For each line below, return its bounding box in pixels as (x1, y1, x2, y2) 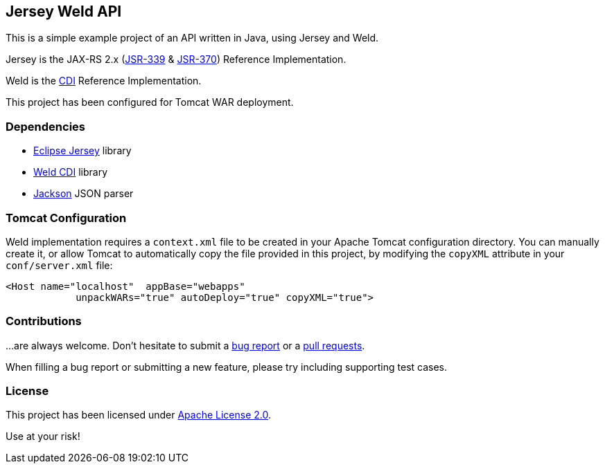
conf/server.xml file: (6, 259, 113, 271)
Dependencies (6, 119, 86, 134)
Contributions (6, 314, 82, 329)
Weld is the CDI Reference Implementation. (6, 75, 202, 87)
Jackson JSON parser (33, 187, 134, 200)
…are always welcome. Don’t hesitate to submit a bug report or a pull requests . (6, 339, 365, 351)
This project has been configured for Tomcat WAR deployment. (6, 96, 294, 109)
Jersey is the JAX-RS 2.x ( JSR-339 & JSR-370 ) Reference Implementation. (6, 53, 347, 66)
